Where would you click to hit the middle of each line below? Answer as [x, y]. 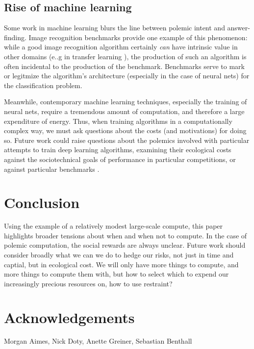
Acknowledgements [69, 317]
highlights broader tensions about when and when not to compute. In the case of [126, 235]
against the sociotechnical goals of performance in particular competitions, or [120, 159]
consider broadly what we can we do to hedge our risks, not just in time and [119, 255]
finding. [15, 37]
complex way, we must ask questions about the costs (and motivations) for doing [125, 130]
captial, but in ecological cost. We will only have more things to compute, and [121, 264]
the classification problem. [43, 85]
